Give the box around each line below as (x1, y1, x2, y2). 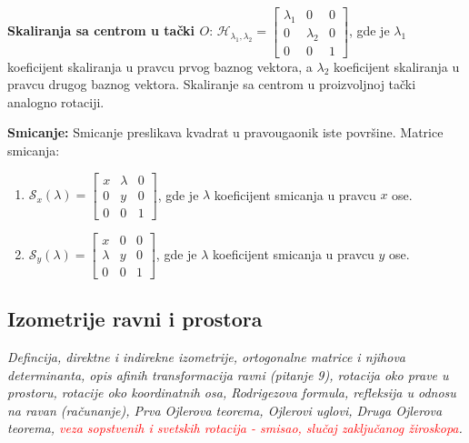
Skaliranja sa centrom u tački (7, 21, 195, 40)
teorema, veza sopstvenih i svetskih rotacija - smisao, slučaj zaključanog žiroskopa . (7, 418, 463, 438)
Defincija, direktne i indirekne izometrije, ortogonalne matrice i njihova (7, 347, 406, 367)
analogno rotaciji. (7, 92, 105, 111)
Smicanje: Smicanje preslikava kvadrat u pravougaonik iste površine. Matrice (7, 123, 444, 142)
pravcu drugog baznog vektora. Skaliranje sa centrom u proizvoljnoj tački (7, 75, 416, 94)
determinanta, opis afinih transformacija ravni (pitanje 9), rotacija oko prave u (7, 365, 449, 384)
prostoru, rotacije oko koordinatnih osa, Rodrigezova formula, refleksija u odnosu (7, 383, 456, 402)
